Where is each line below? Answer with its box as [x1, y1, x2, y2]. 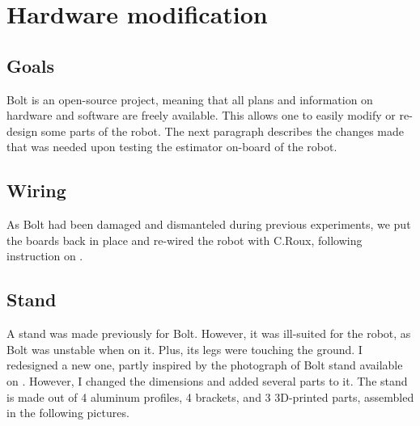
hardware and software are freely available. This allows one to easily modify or [6, 107, 396, 124]
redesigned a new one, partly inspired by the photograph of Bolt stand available [6, 356, 403, 373]
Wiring [6, 178, 66, 203]
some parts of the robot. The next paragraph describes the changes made [40, 122, 405, 139]
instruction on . [6, 247, 83, 264]
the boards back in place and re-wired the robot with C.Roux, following [6, 231, 363, 248]
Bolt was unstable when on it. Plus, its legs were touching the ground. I [6, 340, 363, 357]
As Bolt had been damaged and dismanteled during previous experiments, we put [6, 216, 411, 233]
